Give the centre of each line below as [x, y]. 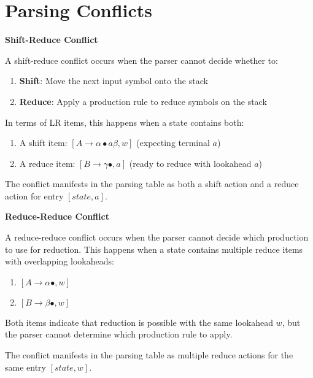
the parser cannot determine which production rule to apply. [119, 334]
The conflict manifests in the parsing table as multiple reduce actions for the [149, 355]
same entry [25, 367]
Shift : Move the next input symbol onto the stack [114, 81]
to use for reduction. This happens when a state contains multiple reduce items [154, 249]
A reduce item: [47, 163]
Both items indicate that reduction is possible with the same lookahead [139, 322]
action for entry [34, 195]
